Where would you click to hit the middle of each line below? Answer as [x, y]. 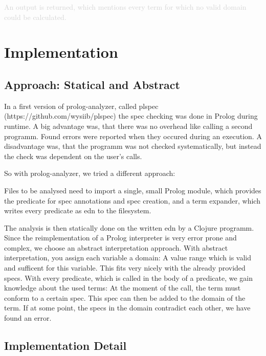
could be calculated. [35, 17]
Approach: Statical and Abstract [92, 84]
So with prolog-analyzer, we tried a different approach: [90, 173]
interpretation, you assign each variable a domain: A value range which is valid [128, 258]
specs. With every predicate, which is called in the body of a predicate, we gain [129, 277]
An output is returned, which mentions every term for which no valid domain [125, 7]
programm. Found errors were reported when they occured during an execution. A [133, 136]
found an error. [28, 318]
